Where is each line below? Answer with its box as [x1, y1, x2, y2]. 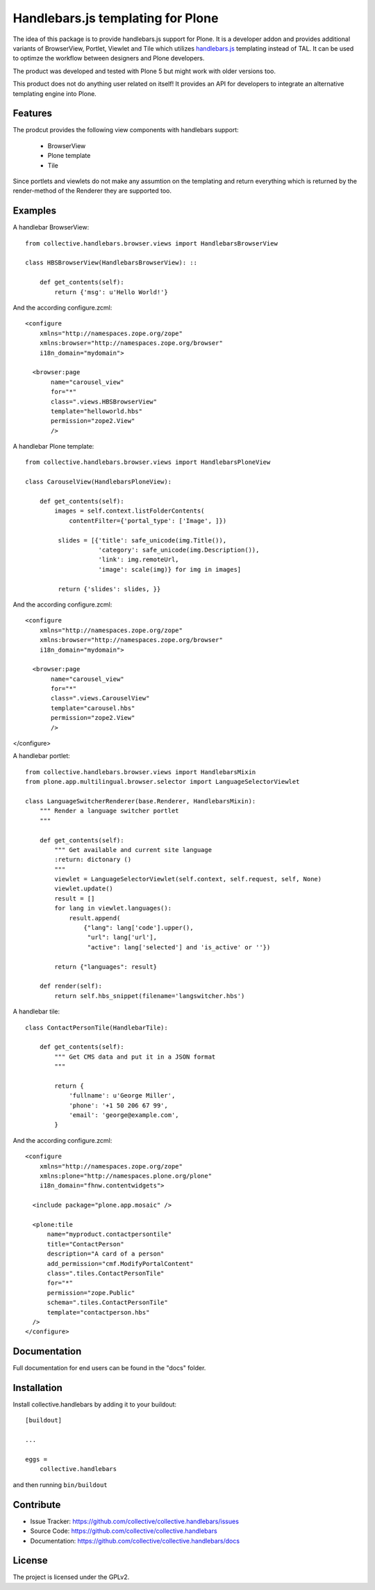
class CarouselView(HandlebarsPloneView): [25, 478, 172, 486]
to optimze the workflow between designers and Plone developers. [12, 54, 205, 63]
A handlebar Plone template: [12, 442, 94, 451]
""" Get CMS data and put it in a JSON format [54, 1052, 216, 1061]
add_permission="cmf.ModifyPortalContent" [47, 1260, 194, 1267]
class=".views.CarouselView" [51, 694, 150, 702]
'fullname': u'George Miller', [69, 1092, 176, 1100]
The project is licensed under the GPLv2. [12, 1573, 130, 1582]
